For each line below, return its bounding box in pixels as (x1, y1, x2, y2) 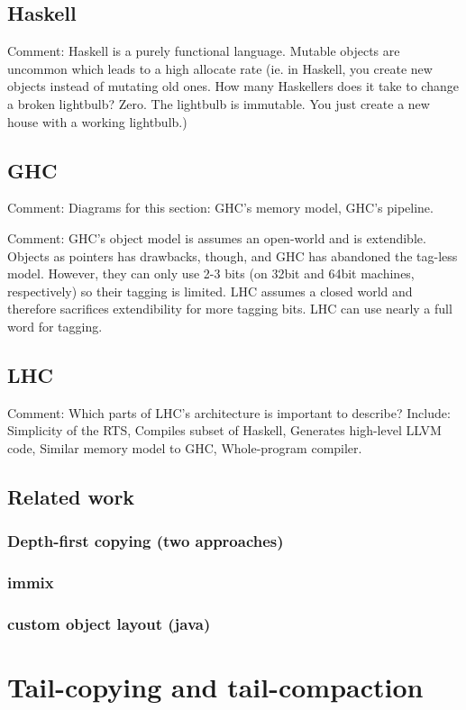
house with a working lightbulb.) (7, 112, 187, 131)
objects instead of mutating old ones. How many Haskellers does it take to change (7, 77, 459, 96)
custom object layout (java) (7, 612, 211, 634)
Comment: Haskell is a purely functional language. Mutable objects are (7, 41, 400, 60)
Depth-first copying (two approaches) (7, 530, 284, 552)
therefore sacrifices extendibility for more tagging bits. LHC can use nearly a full (7, 299, 452, 318)
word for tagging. (7, 316, 103, 335)
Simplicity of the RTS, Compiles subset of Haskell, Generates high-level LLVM (7, 421, 442, 440)
